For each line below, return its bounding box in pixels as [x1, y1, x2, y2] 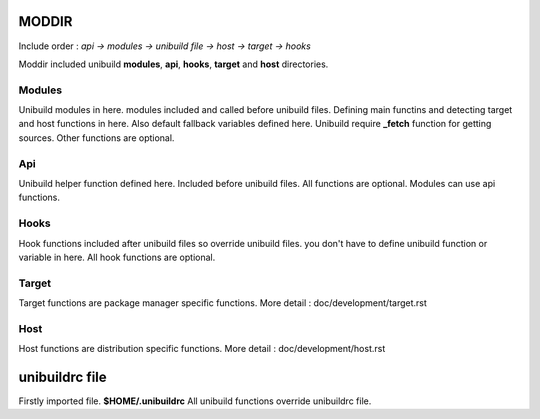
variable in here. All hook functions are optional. [18, 251, 216, 263]
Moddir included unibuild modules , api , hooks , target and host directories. [18, 58, 329, 70]
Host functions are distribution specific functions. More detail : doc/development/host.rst [18, 343, 386, 355]
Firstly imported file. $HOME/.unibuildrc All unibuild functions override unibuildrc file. [18, 395, 372, 407]
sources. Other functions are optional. [18, 131, 175, 144]
